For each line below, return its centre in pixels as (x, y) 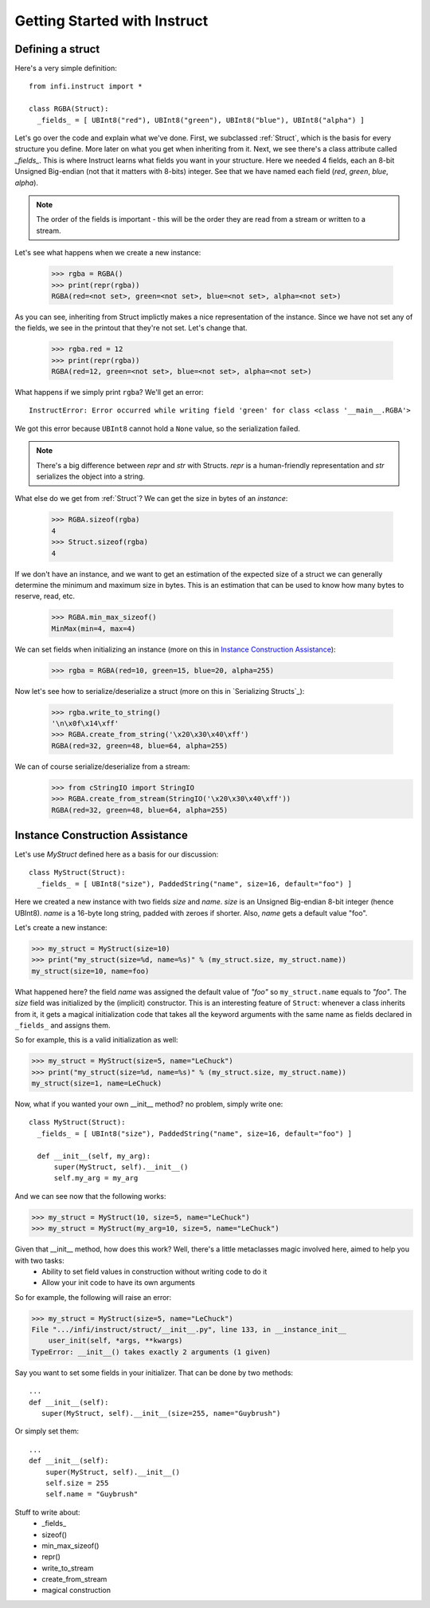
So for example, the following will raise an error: (93, 1297)
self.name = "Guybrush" (92, 1494)
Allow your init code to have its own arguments (118, 1283)
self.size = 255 (77, 1483)
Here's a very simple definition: (66, 69)
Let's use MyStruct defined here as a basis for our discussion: (117, 854)
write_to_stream (68, 1568)
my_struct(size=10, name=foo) (90, 971)
